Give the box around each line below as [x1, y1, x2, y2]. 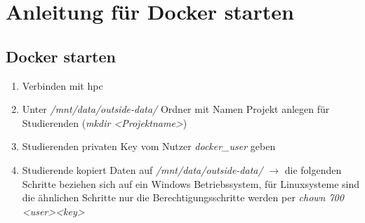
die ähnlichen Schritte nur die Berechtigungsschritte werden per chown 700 [22, 190, 344, 205]
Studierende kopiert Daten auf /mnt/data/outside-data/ [22, 162, 263, 177]
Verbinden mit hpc [22, 78, 103, 93]
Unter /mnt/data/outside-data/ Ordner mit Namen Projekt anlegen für [22, 102, 330, 116]
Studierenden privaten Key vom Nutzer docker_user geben [22, 139, 276, 154]
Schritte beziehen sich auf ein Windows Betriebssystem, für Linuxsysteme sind [22, 176, 360, 191]
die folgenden [284, 162, 342, 177]
